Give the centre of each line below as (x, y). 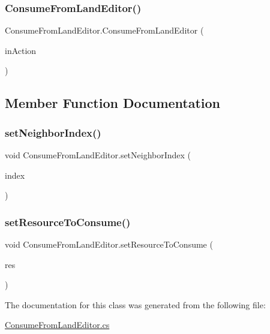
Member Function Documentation (113, 103)
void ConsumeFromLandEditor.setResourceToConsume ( (109, 244)
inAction (21, 50)
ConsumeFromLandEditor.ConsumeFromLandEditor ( (104, 30)
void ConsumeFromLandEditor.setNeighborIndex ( (98, 155)
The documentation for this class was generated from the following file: (135, 304)
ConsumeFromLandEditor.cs (57, 325)
